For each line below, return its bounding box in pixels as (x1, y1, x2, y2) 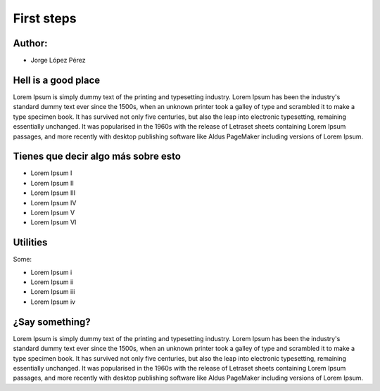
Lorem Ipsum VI (30, 218, 77, 226)
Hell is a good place (13, 74, 101, 86)
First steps (13, 11, 77, 26)
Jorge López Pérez (30, 56, 86, 65)
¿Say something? (13, 316, 91, 328)
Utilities (13, 236, 48, 249)
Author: (13, 37, 49, 49)
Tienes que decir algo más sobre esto (13, 150, 181, 162)
